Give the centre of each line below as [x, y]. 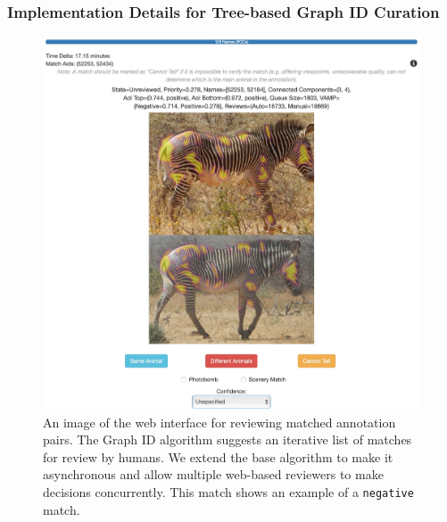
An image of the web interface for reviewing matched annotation [219, 422]
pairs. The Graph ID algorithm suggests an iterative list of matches [228, 439]
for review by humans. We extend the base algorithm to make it [218, 456]
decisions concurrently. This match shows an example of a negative [228, 491]
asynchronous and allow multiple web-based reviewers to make [213, 474]
